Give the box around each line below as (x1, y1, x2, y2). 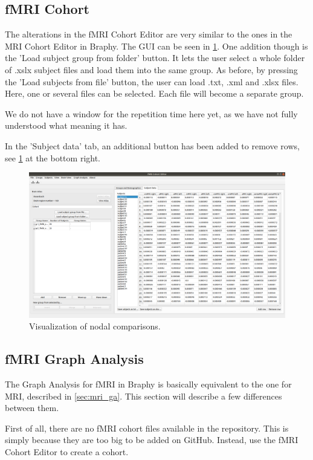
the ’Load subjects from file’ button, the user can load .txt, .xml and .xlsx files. (5, 75, 298, 88)
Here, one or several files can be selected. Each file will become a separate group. (5, 87, 304, 100)
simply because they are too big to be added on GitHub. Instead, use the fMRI (5, 433, 298, 446)
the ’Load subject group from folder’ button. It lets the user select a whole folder (5, 51, 305, 64)
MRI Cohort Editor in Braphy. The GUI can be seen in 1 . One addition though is (5, 39, 308, 52)
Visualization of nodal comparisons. (29, 320, 161, 332)
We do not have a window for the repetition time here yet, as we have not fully (5, 107, 298, 120)
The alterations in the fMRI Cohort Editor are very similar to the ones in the (5, 28, 292, 40)
